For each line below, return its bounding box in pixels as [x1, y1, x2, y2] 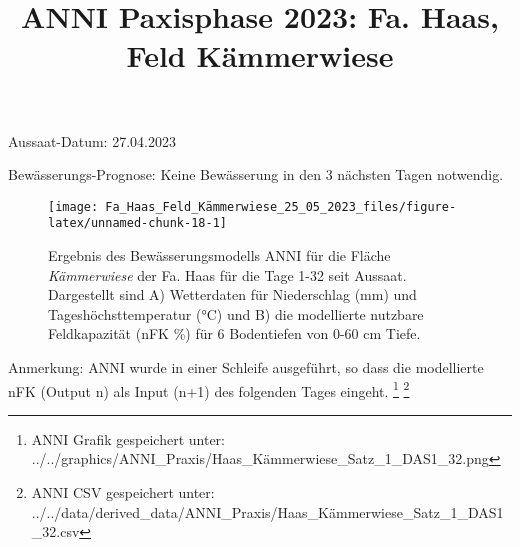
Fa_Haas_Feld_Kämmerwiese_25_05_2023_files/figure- [105, 199, 457, 214]
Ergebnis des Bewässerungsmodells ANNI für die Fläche [48, 245, 391, 266]
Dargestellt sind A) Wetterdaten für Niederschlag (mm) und [48, 284, 417, 305]
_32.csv [31, 521, 80, 542]
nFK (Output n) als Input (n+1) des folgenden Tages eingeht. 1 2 [8, 377, 410, 401]
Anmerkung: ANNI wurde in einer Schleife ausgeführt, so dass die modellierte [8, 357, 484, 378]
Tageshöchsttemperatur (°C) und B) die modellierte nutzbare [48, 303, 424, 324]
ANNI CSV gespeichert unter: [31, 482, 215, 503]
